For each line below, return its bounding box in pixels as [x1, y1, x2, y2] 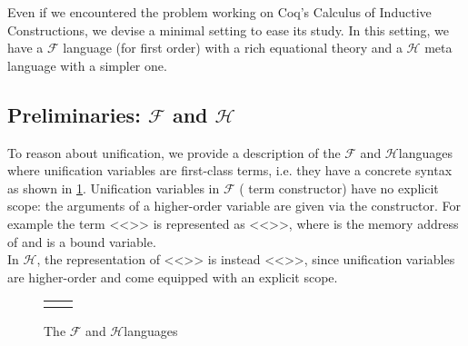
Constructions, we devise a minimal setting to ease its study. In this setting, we [7, 20, 450, 39]
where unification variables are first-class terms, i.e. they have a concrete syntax [7, 161, 453, 180]
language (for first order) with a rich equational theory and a [63, 38, 403, 57]
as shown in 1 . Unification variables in [7, 178, 220, 197]
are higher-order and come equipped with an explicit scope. [7, 267, 338, 286]
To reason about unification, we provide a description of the [7, 143, 341, 162]
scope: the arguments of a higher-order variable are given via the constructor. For [7, 196, 461, 215]
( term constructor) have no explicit [239, 178, 439, 197]
